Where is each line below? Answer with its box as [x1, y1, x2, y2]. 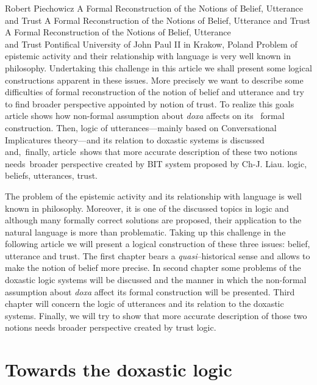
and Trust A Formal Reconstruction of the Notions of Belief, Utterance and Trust [5, 13, 310, 26]
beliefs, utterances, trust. [5, 169, 98, 182]
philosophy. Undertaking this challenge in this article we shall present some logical [5, 61, 312, 74]
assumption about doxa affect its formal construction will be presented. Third [5, 285, 295, 298]
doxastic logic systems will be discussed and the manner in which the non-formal [5, 273, 307, 286]
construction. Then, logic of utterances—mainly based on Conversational [5, 121, 277, 134]
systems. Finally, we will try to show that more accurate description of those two [5, 309, 307, 322]
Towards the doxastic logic [5, 357, 232, 382]
